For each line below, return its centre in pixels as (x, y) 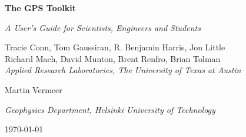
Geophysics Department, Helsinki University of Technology (110, 109)
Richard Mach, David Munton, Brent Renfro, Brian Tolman (113, 58)
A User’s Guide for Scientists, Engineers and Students (103, 27)
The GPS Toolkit (40, 8)
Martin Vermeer (34, 89)
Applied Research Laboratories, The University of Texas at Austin (123, 70)
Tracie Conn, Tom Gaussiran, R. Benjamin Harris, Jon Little (115, 47)
